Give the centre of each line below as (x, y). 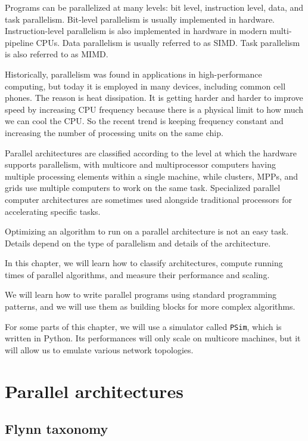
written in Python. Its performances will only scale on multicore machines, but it (153, 338)
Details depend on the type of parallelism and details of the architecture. (138, 243)
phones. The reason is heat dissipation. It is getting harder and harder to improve (154, 98)
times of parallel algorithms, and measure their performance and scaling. (137, 274)
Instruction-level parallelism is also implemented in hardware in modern (136, 31)
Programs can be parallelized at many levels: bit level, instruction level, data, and (154, 7)
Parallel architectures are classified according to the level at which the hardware (151, 152)
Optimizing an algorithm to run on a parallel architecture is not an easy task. (147, 231)
